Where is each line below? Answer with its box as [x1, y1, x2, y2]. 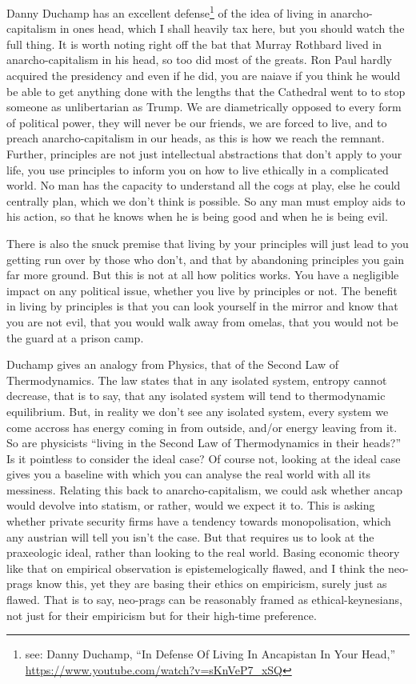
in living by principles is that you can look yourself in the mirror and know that [6, 298, 398, 314]
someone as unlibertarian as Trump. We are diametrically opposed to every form [6, 98, 402, 115]
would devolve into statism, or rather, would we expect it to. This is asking [6, 497, 375, 514]
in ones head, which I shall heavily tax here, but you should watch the [59, 20, 405, 37]
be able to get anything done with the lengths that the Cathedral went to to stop [6, 82, 406, 99]
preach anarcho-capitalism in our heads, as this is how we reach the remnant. [6, 130, 385, 146]
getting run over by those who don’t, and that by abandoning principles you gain [6, 250, 404, 267]
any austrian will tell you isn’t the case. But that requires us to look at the [6, 528, 374, 545]
